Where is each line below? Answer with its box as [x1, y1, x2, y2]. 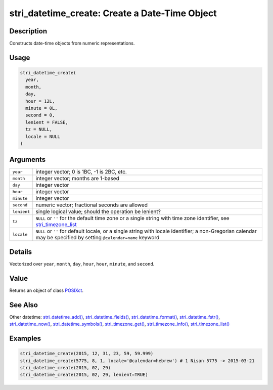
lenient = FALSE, [25, 119, 68, 125]
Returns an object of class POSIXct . [9, 287, 83, 293]
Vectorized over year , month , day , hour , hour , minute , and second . [9, 261, 155, 267]
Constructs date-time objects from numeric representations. [9, 40, 135, 47]
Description [9, 27, 48, 35]
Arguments [9, 155, 46, 164]
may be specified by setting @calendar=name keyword [35, 234, 160, 241]
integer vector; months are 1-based [35, 175, 120, 182]
